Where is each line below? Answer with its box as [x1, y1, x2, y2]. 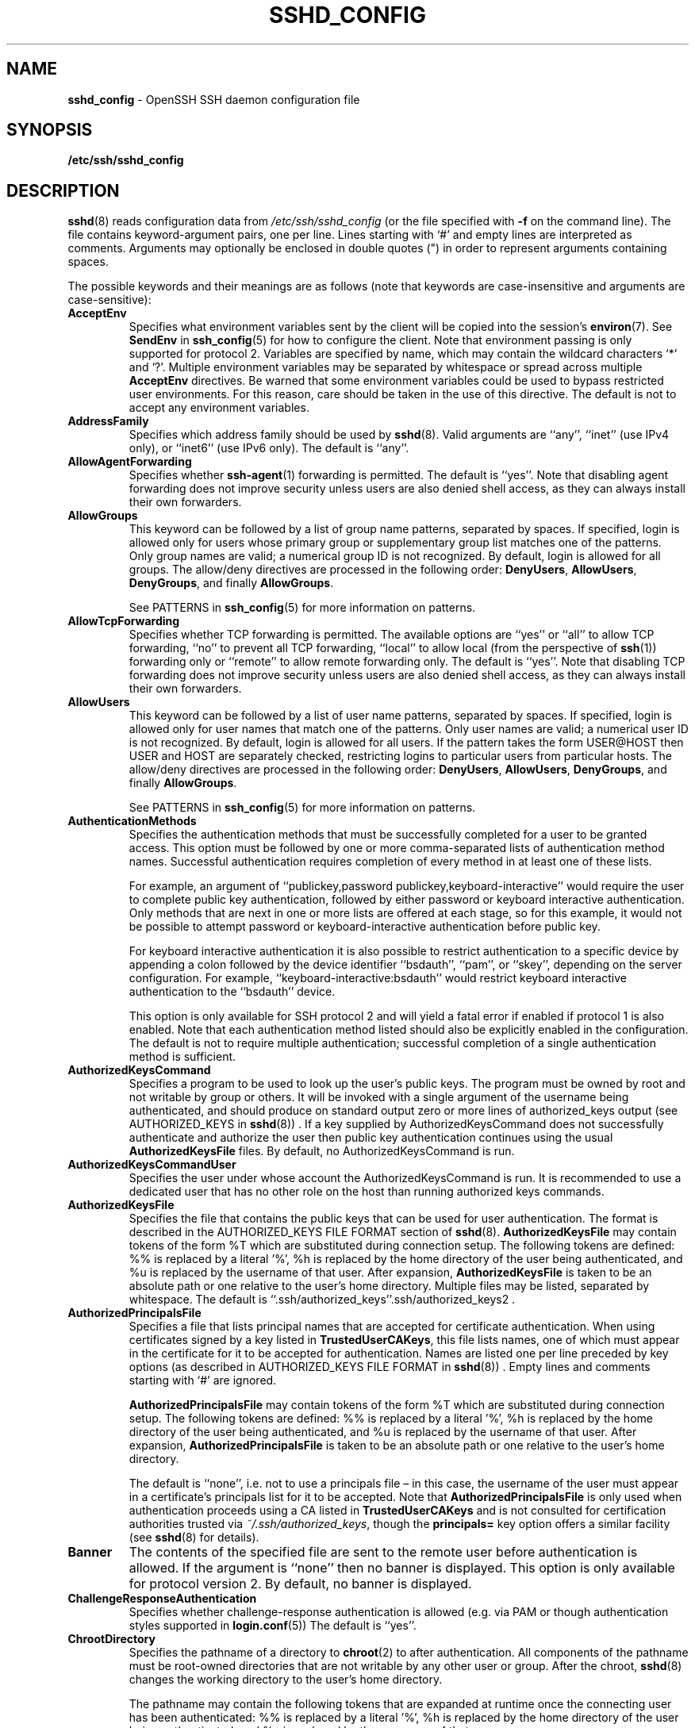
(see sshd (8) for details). [129, 1530, 259, 1545]
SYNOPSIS [6, 120, 93, 140]
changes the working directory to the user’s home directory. [129, 1672, 443, 1687]
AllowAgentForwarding [67, 455, 192, 469]
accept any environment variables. [129, 401, 309, 415]
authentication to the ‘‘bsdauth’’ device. [129, 985, 336, 999]
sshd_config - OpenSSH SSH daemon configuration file [67, 92, 360, 106]
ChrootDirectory [67, 1632, 156, 1646]
